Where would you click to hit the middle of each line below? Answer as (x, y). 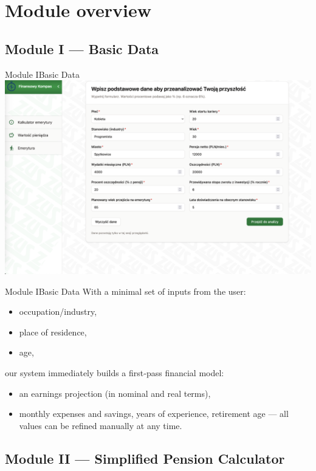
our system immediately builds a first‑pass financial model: (115, 373)
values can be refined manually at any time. (101, 425)
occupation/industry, (58, 311)
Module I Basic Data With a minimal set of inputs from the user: (125, 291)
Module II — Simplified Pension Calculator (145, 458)
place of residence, (53, 332)
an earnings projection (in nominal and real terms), (115, 393)
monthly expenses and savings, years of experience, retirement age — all (154, 414)
